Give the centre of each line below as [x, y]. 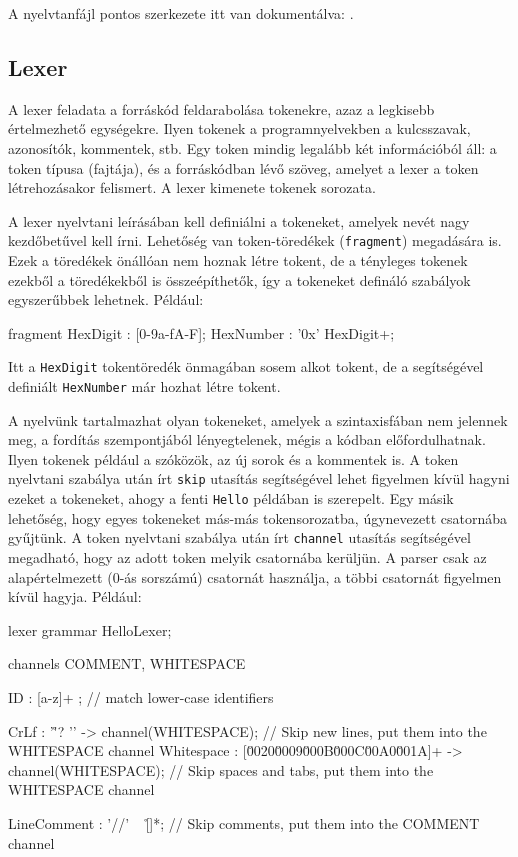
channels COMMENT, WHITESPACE [127, 663]
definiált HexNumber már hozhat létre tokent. [144, 386]
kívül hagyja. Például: [75, 596]
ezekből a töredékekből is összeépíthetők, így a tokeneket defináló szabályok [239, 279]
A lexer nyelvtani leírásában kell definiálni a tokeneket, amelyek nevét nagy [239, 220]
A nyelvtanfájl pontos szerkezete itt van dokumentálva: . [181, 13]
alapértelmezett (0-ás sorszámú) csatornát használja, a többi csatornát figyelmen [255, 576]
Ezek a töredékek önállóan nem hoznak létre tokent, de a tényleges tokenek [238, 260]
